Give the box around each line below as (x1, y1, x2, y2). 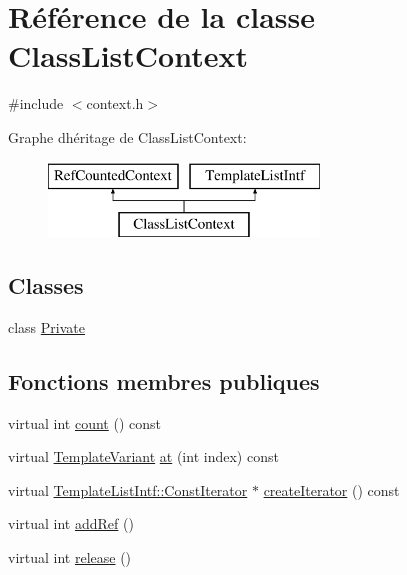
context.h (86, 93, 144, 114)
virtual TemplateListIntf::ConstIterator (8, 479, 248, 500)
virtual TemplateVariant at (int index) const (8, 446, 279, 467)
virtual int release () (8, 547, 132, 568)
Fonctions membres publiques (8, 365, 320, 396)
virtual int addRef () (8, 513, 134, 534)
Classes (8, 270, 84, 301)
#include (8, 93, 64, 114)
